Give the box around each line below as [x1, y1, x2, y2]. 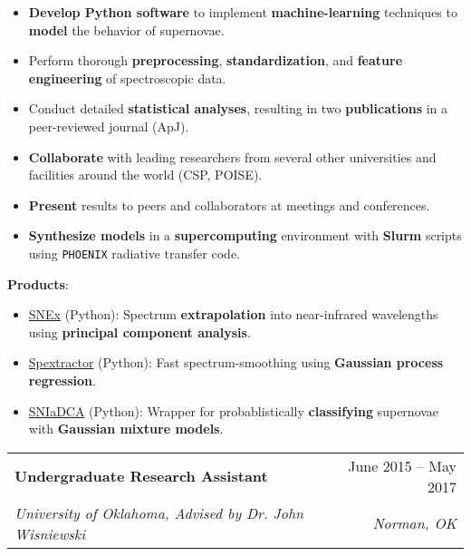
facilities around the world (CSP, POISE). [28, 165, 263, 184]
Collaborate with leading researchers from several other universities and [28, 147, 437, 166]
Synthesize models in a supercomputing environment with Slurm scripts [28, 226, 462, 245]
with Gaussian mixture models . [28, 419, 224, 438]
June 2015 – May [348, 454, 457, 476]
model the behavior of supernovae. [28, 20, 225, 39]
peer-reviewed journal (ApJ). [28, 116, 189, 135]
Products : [7, 274, 69, 293]
